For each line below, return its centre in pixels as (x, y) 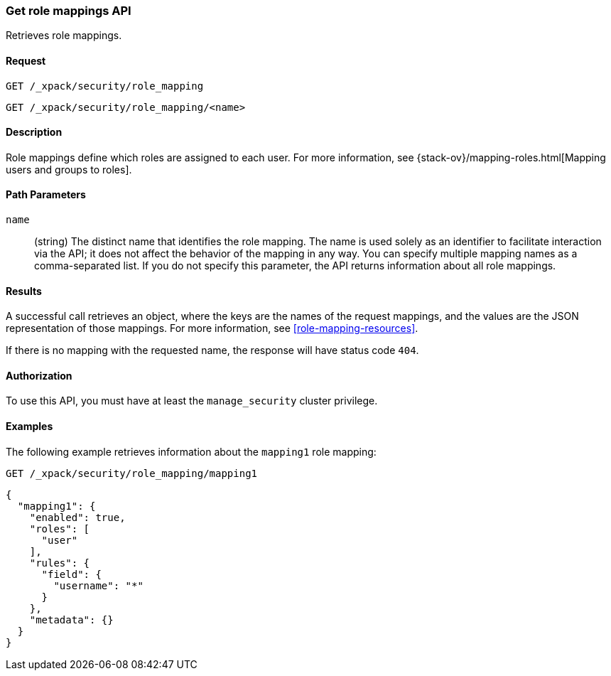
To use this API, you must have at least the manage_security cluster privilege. (192, 401)
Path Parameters (46, 195)
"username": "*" (98, 585)
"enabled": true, (77, 517)
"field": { (71, 574)
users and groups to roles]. (69, 169)
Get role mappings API (69, 11)
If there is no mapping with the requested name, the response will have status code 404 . (212, 350)
